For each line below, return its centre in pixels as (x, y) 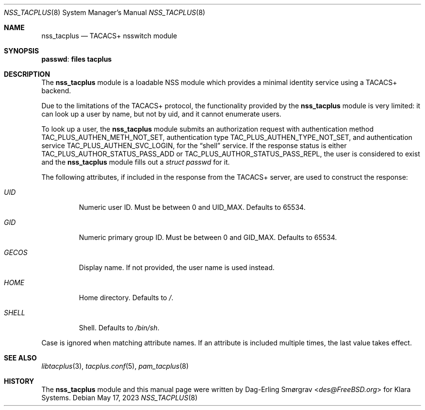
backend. (56, 91)
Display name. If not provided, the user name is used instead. (177, 267)
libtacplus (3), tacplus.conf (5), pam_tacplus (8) (115, 366)
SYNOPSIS (22, 51)
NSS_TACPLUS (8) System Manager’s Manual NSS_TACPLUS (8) (105, 12)
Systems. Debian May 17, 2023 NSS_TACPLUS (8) (120, 398)
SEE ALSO (20, 358)
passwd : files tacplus (77, 59)
